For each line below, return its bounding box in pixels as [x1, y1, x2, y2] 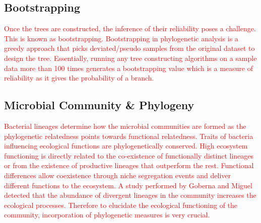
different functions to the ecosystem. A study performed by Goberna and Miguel [4, 180, 252, 190]
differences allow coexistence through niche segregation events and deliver [4, 170, 231, 180]
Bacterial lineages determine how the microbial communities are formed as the [4, 120, 246, 131]
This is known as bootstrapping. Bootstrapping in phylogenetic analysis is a [4, 33, 238, 43]
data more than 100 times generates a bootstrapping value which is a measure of [4, 62, 253, 73]
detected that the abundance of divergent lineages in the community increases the [4, 190, 256, 200]
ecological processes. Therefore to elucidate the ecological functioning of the [4, 199, 238, 210]
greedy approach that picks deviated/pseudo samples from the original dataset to [4, 43, 255, 53]
